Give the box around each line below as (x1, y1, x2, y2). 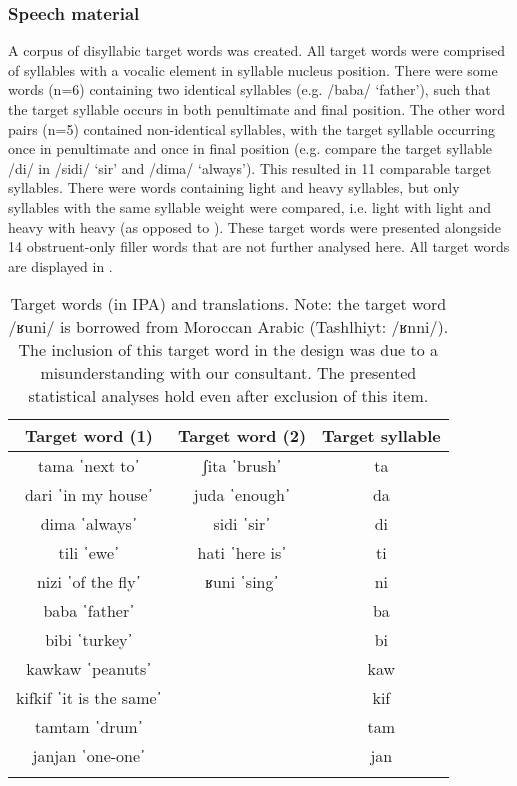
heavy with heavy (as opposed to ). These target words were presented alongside (8, 216, 501, 237)
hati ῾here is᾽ (197, 541, 287, 565)
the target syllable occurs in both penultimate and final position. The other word (8, 99, 506, 119)
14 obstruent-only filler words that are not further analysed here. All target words (8, 236, 510, 257)
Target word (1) (24, 424, 154, 448)
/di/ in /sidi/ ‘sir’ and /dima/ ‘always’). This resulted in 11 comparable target (8, 157, 492, 178)
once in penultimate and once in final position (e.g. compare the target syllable (8, 138, 493, 159)
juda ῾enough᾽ (193, 483, 291, 507)
